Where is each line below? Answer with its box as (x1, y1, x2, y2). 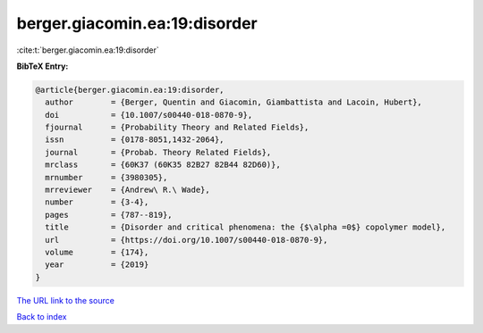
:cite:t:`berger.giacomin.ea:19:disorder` (16, 45, 160, 55)
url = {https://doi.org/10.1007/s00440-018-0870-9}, (45, 235, 328, 245)
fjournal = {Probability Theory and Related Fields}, (45, 122, 309, 133)
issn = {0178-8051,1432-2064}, (45, 135, 225, 145)
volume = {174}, (45, 247, 149, 257)
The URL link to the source (16, 295, 115, 305)
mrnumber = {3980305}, (45, 172, 168, 182)
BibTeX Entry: (16, 61, 69, 71)
